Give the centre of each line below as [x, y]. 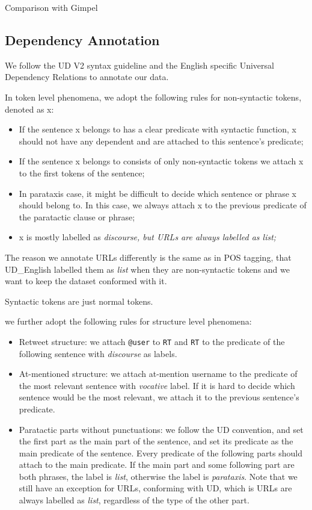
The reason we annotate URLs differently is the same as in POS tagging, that [148, 257]
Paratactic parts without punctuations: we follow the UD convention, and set [161, 429]
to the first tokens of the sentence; [82, 173]
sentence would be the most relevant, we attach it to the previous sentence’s [159, 397]
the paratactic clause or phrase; [77, 216]
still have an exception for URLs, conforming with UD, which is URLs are [155, 488]
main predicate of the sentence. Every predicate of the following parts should [161, 452]
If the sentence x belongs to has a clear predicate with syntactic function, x [158, 129]
